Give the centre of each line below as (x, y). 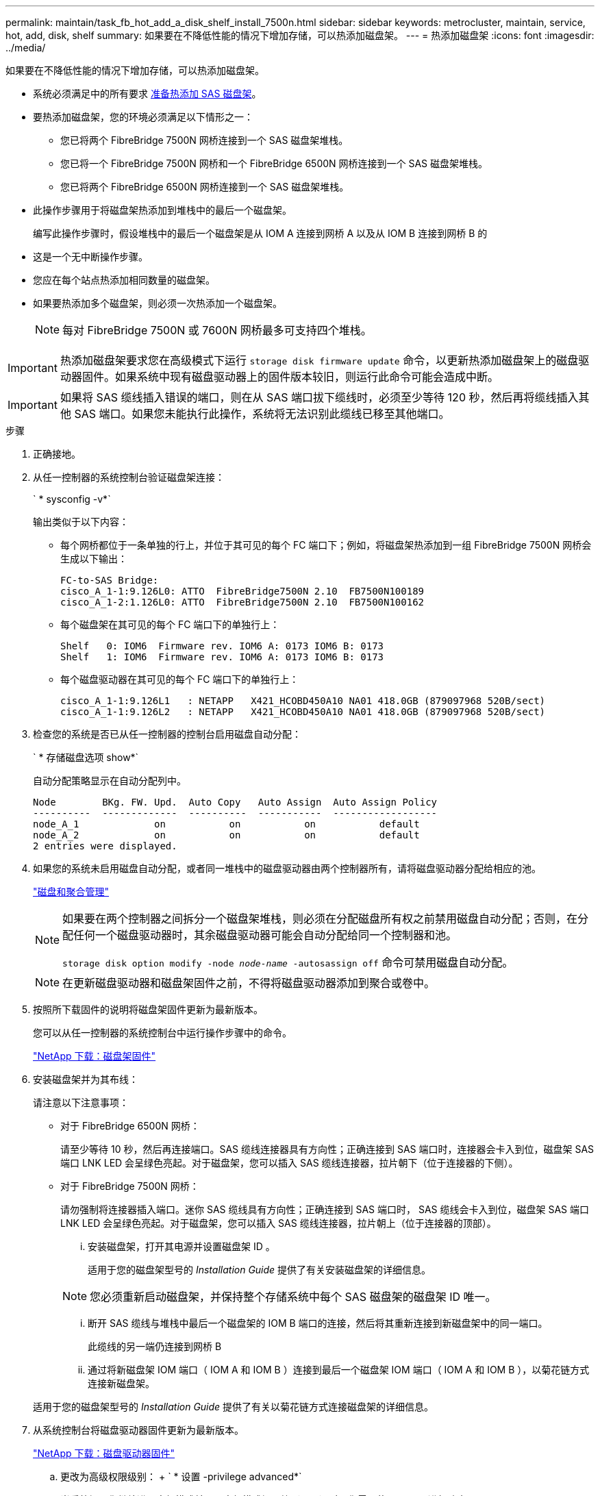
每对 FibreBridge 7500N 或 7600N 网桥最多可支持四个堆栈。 (217, 330)
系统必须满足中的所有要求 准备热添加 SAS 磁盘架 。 (147, 93)
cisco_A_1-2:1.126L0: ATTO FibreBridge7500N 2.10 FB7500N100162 (242, 602)
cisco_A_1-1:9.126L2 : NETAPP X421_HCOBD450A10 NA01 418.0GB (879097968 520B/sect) (303, 712)
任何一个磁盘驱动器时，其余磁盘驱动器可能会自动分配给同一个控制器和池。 (265, 935)
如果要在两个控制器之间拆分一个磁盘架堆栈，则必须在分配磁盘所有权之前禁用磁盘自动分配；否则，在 (320, 919)
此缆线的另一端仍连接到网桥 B (155, 1346)
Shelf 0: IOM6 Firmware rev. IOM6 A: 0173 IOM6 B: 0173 (222, 646)
